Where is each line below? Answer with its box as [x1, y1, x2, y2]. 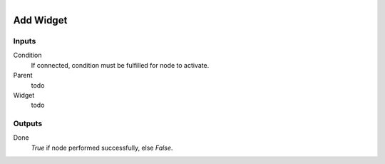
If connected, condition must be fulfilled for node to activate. [31, 61, 210, 69]
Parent [13, 71, 33, 80]
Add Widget [13, 14, 68, 26]
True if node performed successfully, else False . [31, 143, 173, 152]
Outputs [13, 118, 43, 128]
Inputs [13, 36, 36, 46]
